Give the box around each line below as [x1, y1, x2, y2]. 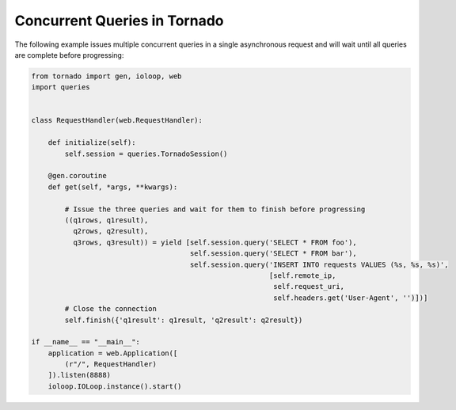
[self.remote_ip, [269, 271, 336, 280]
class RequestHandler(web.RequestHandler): [31, 116, 203, 125]
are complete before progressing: [14, 50, 124, 59]
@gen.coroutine [47, 171, 107, 180]
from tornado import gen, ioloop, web [31, 71, 182, 81]
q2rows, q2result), [72, 226, 149, 236]
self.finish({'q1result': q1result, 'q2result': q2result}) [64, 315, 303, 325]
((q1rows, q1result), [64, 216, 149, 225]
